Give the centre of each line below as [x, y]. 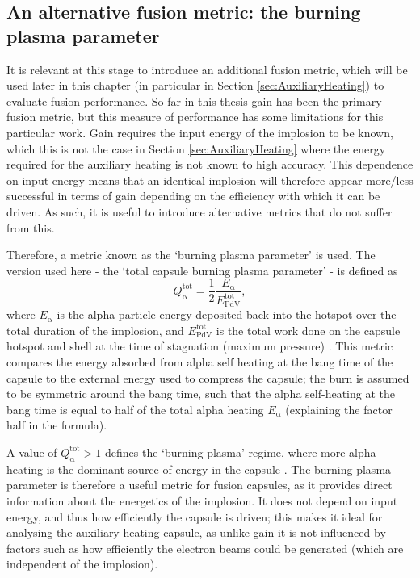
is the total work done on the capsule [308, 330]
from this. [31, 227]
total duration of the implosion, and [95, 330]
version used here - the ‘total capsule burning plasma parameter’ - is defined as [202, 270]
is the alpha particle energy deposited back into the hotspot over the [227, 314]
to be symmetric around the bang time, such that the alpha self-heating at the [201, 394]
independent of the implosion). [82, 564]
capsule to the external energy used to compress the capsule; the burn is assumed [208, 377]
